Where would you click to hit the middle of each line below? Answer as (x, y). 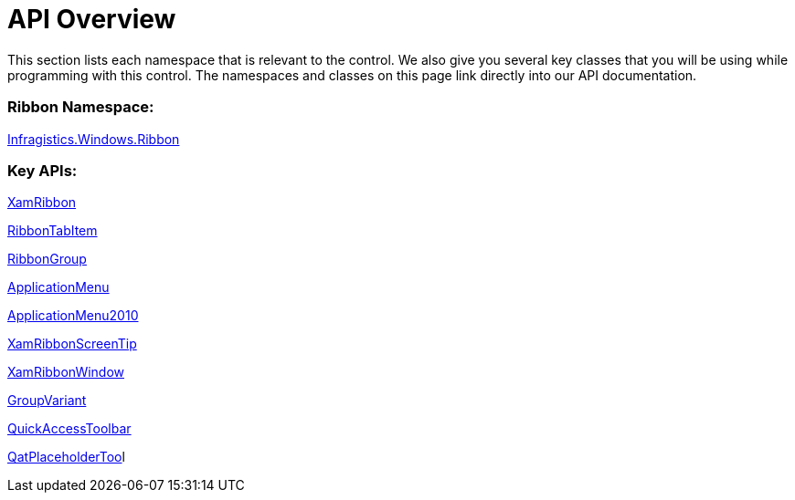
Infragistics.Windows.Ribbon (94, 139)
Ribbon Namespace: (81, 107)
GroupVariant (47, 401)
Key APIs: (42, 170)
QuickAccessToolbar (69, 429)
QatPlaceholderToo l (66, 457)
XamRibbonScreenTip (72, 344)
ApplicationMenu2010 (73, 316)
